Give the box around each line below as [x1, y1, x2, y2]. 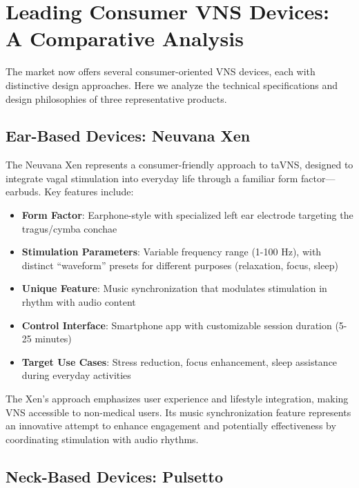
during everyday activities [21, 368, 131, 382]
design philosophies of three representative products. [6, 91, 227, 106]
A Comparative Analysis [6, 24, 244, 52]
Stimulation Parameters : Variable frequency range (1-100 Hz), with [21, 244, 322, 259]
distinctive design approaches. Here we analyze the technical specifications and [6, 77, 338, 92]
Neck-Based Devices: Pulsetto [6, 465, 223, 487]
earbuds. [6, 184, 41, 199]
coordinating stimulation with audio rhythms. [6, 431, 199, 446]
